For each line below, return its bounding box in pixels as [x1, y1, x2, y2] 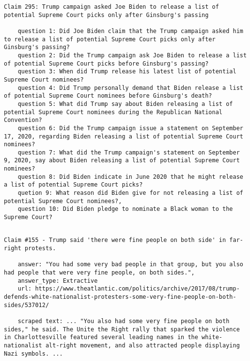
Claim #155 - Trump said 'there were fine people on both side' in [4, 237, 226, 244]
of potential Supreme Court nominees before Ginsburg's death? [4, 92, 212, 100]
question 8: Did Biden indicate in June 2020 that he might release [17, 173, 243, 180]
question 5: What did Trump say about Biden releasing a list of [17, 100, 233, 107]
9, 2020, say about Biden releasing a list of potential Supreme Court [4, 157, 240, 164]
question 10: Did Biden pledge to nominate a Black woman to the [17, 206, 233, 213]
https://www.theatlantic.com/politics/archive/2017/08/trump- [35, 285, 240, 292]
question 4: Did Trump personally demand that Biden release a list [17, 84, 243, 91]
